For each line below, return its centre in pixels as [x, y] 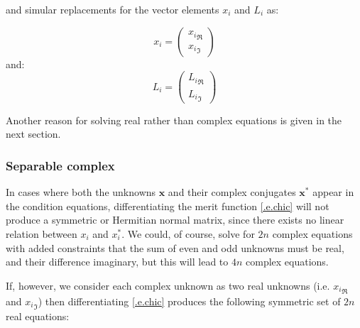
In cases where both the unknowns [81, 192]
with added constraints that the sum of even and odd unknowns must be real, [175, 247]
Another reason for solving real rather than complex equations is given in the [174, 120]
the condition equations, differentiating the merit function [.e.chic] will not [168, 206]
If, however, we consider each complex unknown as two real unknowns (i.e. [168, 285]
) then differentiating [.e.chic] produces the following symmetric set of [189, 301]
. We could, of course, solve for [188, 234]
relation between [42, 234]
